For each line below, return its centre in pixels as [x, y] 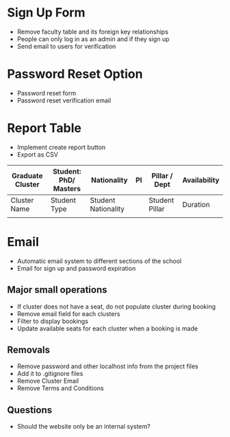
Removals [28, 349]
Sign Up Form [46, 13]
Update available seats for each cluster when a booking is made [107, 328]
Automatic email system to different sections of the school [99, 261]
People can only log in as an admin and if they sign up [93, 38]
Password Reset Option [75, 74]
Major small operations [57, 290]
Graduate [27, 175]
